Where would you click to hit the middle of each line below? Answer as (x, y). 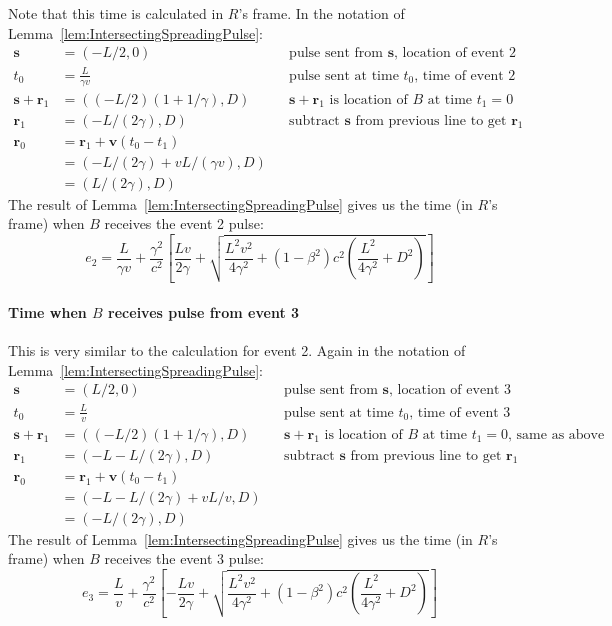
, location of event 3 (450, 390)
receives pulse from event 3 (204, 311)
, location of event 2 (455, 53)
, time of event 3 (460, 412)
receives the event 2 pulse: (184, 223)
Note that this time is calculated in (116, 13)
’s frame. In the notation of (321, 13)
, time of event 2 (465, 75)
